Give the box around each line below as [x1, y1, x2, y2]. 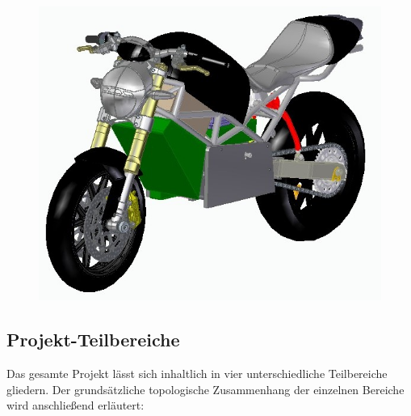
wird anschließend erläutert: [6, 397, 145, 414]
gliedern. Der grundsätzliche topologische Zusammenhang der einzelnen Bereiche [6, 380, 405, 397]
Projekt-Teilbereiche [6, 327, 180, 352]
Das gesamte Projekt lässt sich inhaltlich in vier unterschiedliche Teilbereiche [6, 365, 388, 382]
